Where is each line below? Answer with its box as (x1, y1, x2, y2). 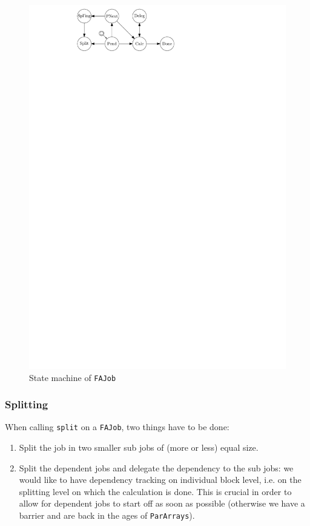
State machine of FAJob (29, 371, 116, 383)
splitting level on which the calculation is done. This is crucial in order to (19, 485, 292, 497)
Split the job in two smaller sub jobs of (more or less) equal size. (19, 441, 259, 454)
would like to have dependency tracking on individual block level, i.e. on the (19, 473, 302, 486)
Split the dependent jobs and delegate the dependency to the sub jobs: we (19, 461, 294, 474)
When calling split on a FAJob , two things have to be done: (5, 420, 229, 433)
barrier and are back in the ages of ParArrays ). (19, 509, 195, 522)
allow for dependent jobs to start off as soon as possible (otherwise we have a (19, 497, 305, 510)
